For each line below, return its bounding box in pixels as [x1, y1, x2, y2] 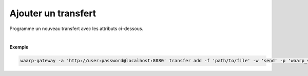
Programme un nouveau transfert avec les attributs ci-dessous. [9, 26, 144, 32]
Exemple [9, 44, 29, 50]
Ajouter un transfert [9, 8, 97, 19]
